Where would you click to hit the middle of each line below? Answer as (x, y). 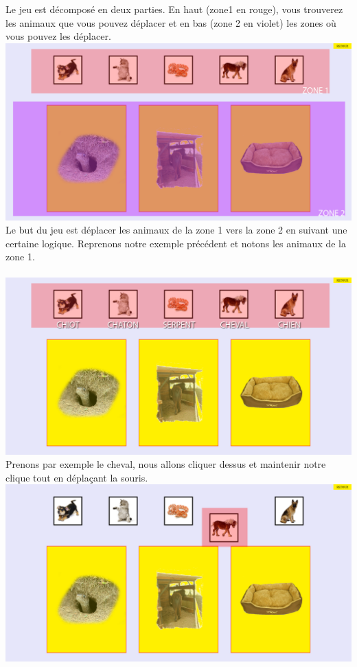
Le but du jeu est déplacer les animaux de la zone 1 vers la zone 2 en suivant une (176, 230)
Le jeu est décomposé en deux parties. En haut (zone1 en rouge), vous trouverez (174, 9)
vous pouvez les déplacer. (58, 36)
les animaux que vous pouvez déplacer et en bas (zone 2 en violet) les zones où (171, 22)
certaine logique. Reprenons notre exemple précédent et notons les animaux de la (176, 243)
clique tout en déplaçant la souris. (77, 477)
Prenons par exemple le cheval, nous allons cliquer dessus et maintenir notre (166, 464)
